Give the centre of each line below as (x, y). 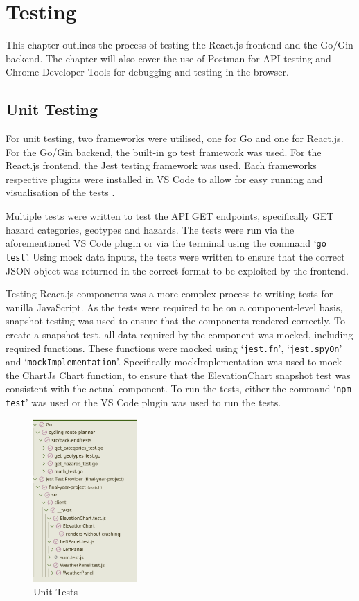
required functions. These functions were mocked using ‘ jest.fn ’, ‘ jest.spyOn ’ (174, 348)
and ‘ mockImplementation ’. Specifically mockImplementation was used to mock (174, 362)
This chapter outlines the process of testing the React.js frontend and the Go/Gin (179, 45)
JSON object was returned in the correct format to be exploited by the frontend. (177, 270)
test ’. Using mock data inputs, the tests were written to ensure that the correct (175, 256)
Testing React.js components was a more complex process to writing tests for (169, 294)
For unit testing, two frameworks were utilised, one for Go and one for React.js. (175, 138)
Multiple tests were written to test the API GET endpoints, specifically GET (170, 216)
